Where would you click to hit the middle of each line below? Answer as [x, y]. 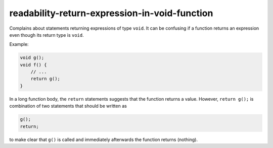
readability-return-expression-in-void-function [111, 13]
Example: [19, 44]
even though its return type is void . [47, 35]
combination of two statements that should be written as [68, 106]
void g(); [32, 58]
